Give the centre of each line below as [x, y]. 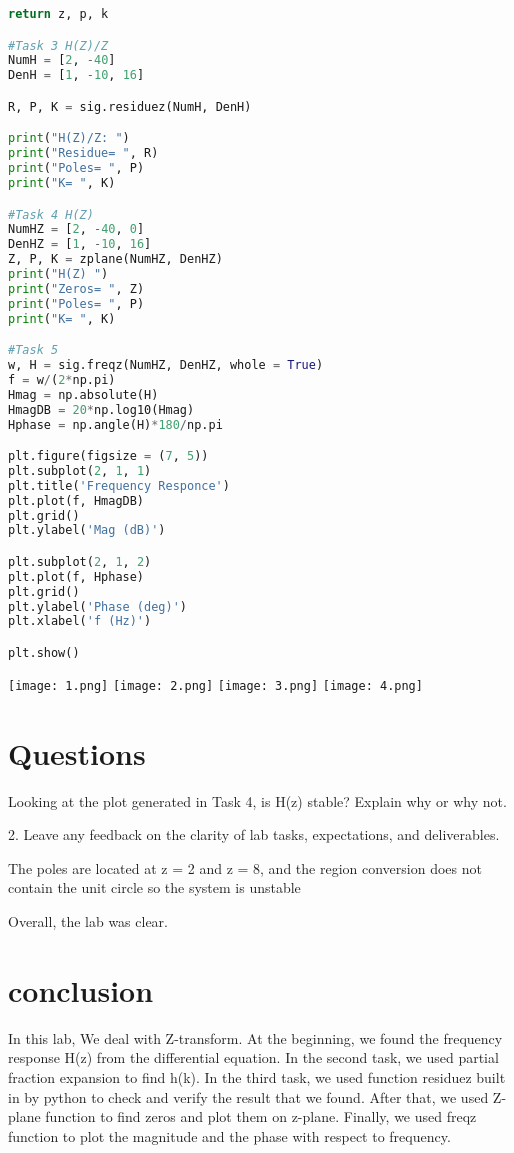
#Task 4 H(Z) [51, 214]
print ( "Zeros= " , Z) [76, 288]
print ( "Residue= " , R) [83, 153]
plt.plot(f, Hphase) [76, 576]
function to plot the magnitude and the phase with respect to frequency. [229, 1135]
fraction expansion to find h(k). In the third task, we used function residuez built [257, 1076]
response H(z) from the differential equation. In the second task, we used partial [253, 1057]
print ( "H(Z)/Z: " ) [69, 138]
